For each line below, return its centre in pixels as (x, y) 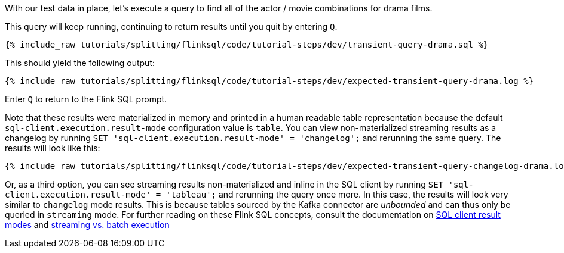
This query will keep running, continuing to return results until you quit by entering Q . (171, 26)
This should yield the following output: (80, 63)
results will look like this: (53, 148)
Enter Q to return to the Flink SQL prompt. (86, 99)
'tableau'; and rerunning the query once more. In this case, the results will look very (337, 194)
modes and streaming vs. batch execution (87, 225)
